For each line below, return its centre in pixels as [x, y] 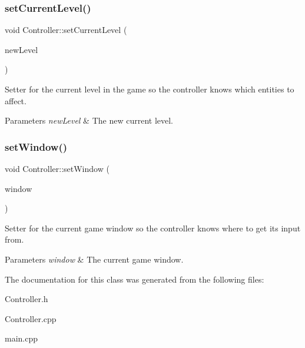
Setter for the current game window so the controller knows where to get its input [153, 228]
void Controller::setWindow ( [57, 168]
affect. [16, 100]
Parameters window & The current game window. [94, 259]
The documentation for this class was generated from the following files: [135, 279]
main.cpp [21, 338]
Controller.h [26, 299]
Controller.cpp [31, 318]
